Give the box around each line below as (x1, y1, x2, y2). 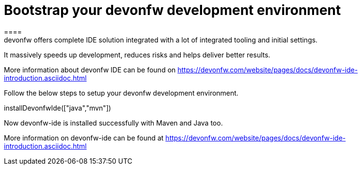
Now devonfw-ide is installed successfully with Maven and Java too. (4, 118, 223, 127)
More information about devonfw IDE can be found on (4, 65, 176, 74)
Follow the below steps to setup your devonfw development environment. (4, 88, 238, 97)
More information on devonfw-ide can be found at (4, 133, 164, 142)
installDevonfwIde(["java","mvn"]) (4, 103, 111, 112)
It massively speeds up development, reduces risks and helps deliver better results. (4, 50, 270, 59)
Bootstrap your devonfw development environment (4, 2, 341, 18)
